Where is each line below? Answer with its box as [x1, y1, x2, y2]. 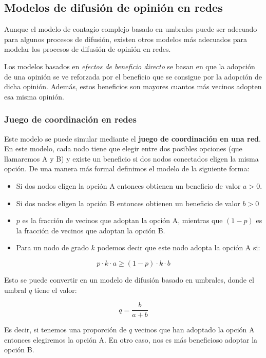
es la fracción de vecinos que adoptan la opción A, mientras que [22, 215, 223, 226]
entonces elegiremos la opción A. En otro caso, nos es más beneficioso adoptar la [4, 334, 258, 345]
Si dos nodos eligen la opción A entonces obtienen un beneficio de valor [16, 180, 241, 191]
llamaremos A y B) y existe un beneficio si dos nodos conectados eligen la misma [4, 153, 259, 164]
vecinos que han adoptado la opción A [134, 324, 255, 335]
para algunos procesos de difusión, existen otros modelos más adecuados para [4, 33, 247, 44]
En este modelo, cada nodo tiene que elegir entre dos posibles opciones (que [4, 143, 242, 154]
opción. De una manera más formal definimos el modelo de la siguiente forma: [4, 163, 250, 174]
